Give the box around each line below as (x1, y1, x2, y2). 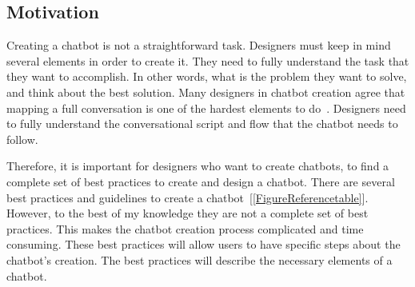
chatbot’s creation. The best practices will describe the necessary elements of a (6, 251, 393, 268)
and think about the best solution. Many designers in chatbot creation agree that (6, 83, 405, 100)
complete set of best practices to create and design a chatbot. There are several (6, 173, 395, 189)
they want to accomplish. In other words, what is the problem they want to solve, (6, 68, 407, 85)
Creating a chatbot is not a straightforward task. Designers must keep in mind (6, 37, 391, 54)
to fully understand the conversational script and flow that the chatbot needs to (6, 115, 398, 132)
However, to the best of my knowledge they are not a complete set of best (6, 205, 369, 221)
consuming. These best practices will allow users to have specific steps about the (6, 236, 401, 253)
